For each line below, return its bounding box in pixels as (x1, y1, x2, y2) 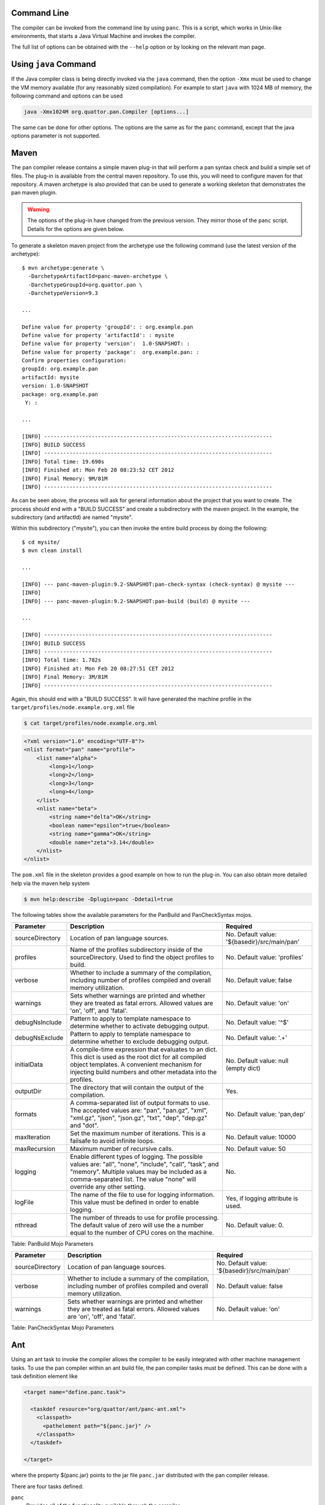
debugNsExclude (14, 1034, 64, 1042)
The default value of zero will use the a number (70, 1221, 204, 1229)
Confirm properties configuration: (22, 357, 127, 364)
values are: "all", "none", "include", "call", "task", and (70, 1160, 219, 1168)
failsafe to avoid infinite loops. (70, 1137, 155, 1145)
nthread (14, 1221, 37, 1229)
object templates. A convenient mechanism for (70, 1060, 202, 1069)
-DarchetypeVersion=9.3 (28, 290, 99, 296)
